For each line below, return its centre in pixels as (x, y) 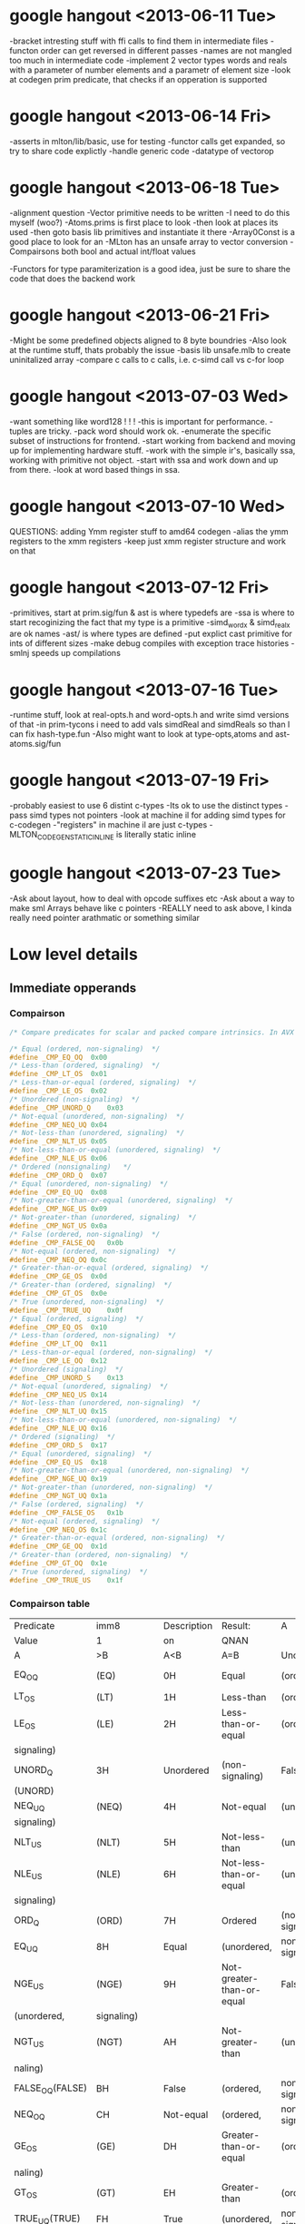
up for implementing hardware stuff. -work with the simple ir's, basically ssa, (152, 450)
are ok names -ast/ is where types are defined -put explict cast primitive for (151, 634)
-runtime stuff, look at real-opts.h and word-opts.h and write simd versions (149, 715)
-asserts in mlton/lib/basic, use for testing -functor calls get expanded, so (148, 141)
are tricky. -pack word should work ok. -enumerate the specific (153, 431)
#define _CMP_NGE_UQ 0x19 (58, 1479)
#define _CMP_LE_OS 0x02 (58, 1091)
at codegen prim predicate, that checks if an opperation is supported (138, 79)
